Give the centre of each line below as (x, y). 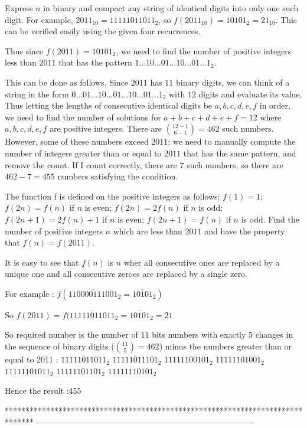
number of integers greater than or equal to (83, 153)
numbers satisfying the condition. (118, 176)
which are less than (148, 231)
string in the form (37, 94)
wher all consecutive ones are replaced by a (202, 262)
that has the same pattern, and (240, 153)
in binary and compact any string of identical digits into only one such (171, 8)
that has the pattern (95, 62)
